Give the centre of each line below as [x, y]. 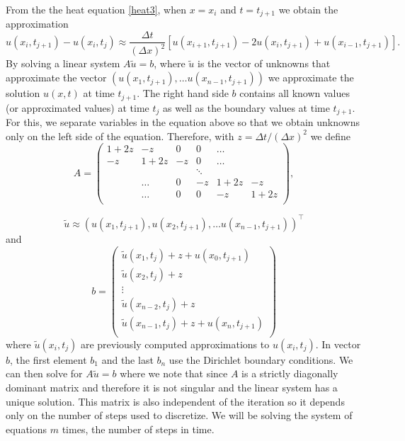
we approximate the [311, 78]
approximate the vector [56, 78]
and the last [127, 359]
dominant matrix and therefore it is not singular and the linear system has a [172, 387]
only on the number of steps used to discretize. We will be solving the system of [179, 415]
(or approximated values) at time [78, 107]
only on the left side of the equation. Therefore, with [120, 136]
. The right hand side [183, 93]
